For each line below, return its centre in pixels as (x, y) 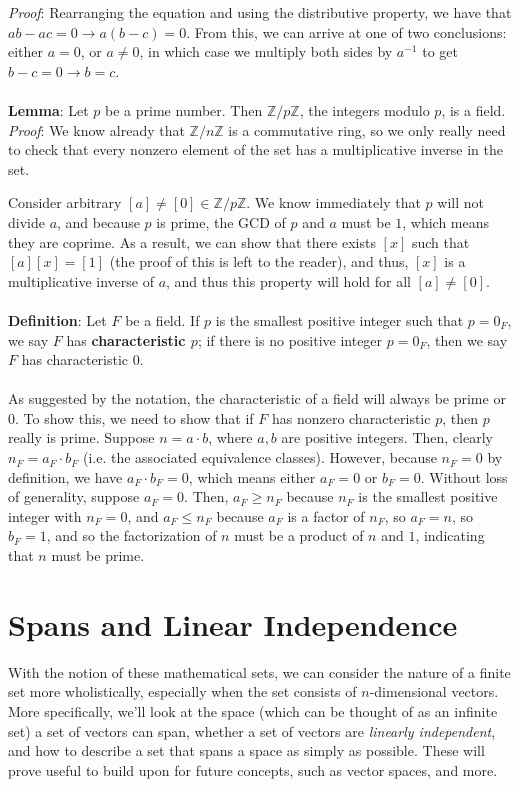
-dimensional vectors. (434, 691)
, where (230, 437)
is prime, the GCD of (221, 221)
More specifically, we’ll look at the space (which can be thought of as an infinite (253, 710)
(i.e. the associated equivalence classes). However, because (259, 457)
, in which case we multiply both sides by (266, 51)
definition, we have (65, 476)
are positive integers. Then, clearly (387, 437)
